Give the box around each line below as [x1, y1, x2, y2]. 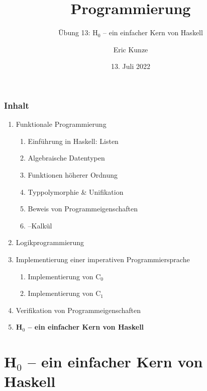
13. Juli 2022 [111, 61, 150, 71]
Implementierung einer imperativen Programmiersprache [16, 254, 190, 264]
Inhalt [4, 99, 29, 111]
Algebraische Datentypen [28, 152, 105, 163]
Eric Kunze [113, 44, 148, 54]
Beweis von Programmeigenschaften [28, 203, 138, 214]
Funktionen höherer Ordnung [28, 169, 118, 180]
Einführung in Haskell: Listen [28, 135, 119, 146]
